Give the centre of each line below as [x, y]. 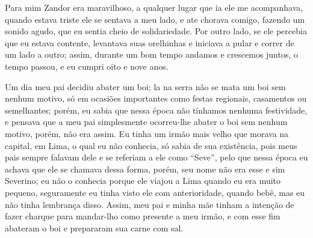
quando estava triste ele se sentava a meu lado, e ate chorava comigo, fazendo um [155, 19]
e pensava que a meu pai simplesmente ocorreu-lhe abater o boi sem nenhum [146, 122]
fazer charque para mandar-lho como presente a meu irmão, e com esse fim [143, 216]
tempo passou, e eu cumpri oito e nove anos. [87, 66]
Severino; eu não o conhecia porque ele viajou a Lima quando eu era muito [143, 181]
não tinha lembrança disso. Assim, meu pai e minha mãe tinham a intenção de [150, 204]
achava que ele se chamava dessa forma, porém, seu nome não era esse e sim [145, 169]
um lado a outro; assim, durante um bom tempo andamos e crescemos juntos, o [152, 54]
